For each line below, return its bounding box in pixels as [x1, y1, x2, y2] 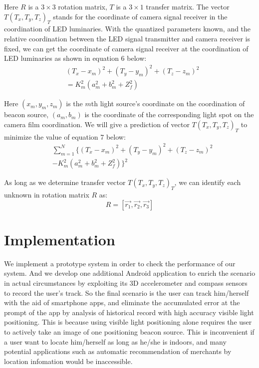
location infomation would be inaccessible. [4, 356, 133, 366]
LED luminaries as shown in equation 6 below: [4, 53, 147, 63]
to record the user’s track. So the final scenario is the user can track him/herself [4, 287, 249, 298]
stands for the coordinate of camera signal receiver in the [53, 11, 228, 21]
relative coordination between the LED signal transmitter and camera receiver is [4, 33, 251, 43]
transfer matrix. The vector [146, 1, 230, 11]
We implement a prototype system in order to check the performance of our [4, 258, 236, 268]
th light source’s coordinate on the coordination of [91, 98, 245, 109]
